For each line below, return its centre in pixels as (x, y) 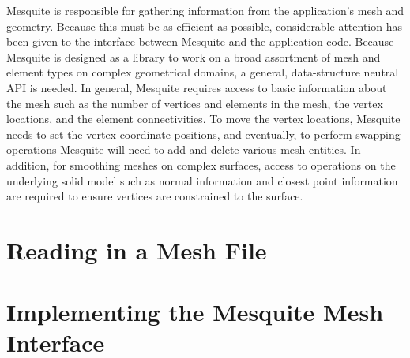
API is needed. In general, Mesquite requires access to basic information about (197, 87)
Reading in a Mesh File (137, 250)
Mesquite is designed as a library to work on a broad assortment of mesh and (194, 56)
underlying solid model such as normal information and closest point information (202, 180)
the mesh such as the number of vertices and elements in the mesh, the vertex (195, 103)
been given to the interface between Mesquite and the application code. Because (200, 41)
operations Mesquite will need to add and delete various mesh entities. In (184, 149)
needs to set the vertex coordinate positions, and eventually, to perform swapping (203, 134)
